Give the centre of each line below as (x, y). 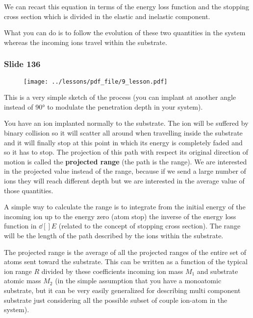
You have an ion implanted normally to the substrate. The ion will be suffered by (126, 123)
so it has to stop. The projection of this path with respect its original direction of (126, 152)
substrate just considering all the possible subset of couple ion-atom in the (116, 300)
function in (20, 226)
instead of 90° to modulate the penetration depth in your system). (103, 106)
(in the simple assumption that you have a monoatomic (138, 281)
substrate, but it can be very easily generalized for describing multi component (122, 290)
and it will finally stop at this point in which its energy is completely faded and (123, 142)
